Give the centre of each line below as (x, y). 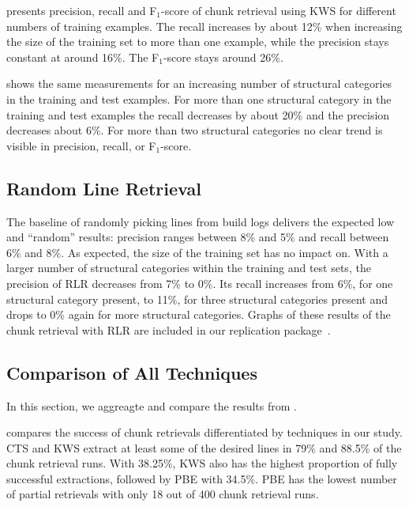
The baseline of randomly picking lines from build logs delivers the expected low (201, 221)
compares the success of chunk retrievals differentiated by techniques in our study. (204, 432)
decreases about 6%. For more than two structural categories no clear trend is (195, 130)
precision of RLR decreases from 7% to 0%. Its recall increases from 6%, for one (200, 283)
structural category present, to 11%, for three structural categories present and (197, 299)
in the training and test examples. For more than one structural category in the (199, 98)
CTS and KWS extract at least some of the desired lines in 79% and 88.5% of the (204, 447)
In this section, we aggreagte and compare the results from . (152, 405)
